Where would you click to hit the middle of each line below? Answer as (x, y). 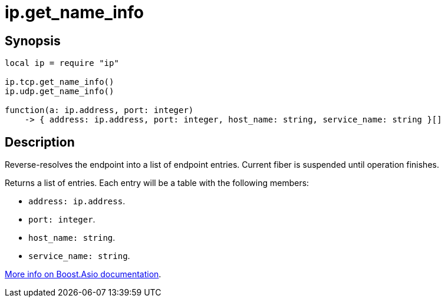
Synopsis (33, 41)
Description (40, 142)
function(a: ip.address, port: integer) (99, 110)
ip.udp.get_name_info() (60, 92)
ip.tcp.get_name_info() (60, 82)
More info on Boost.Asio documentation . (83, 274)
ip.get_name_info (74, 12)
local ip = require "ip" (62, 63)
